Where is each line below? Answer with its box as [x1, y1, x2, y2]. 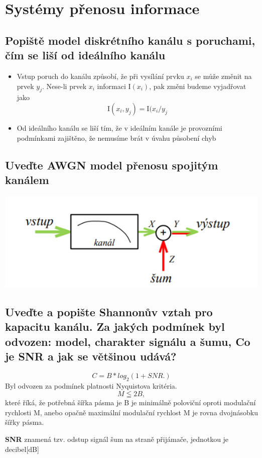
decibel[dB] [5, 443, 39, 454]
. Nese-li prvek [42, 80, 87, 91]
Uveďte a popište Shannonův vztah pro [5, 304, 213, 319]
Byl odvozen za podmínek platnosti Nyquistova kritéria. [5, 380, 177, 391]
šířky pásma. [5, 417, 44, 427]
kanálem [5, 171, 49, 187]
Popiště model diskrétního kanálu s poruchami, [5, 32, 255, 48]
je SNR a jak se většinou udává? [5, 348, 177, 364]
